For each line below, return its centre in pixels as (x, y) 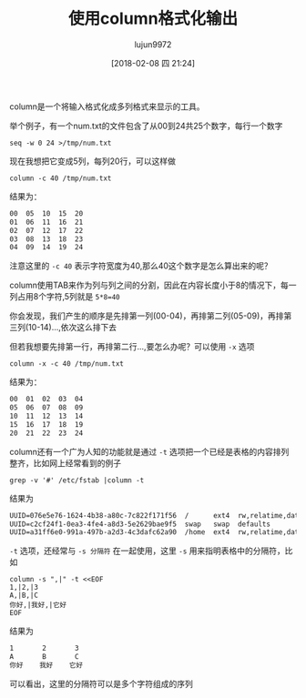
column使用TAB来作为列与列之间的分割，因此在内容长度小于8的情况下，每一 (153, 285)
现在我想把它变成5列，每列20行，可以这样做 (92, 161)
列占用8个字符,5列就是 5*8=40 (65, 297)
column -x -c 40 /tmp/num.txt (67, 364)
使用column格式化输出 (153, 19)
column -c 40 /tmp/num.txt (61, 178)
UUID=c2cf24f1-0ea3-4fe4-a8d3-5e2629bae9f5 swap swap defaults (140, 524)
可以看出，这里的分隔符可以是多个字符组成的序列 (101, 683)
